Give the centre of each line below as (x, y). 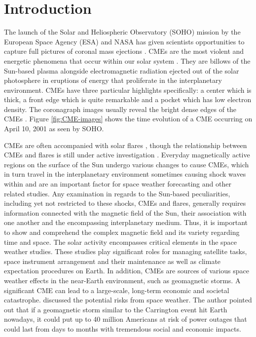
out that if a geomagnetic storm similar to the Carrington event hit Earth (116, 309)
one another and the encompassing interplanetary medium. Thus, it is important (126, 222)
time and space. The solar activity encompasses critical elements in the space (120, 242)
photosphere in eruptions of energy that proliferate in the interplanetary (113, 80)
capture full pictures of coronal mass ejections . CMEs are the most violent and (124, 51)
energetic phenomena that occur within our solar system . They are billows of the (127, 60)
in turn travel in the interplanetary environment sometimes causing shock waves (125, 174)
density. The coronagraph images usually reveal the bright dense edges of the (120, 109)
